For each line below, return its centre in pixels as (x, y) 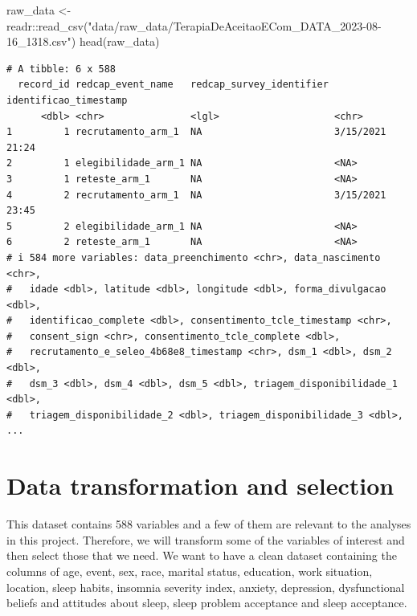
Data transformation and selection (200, 485)
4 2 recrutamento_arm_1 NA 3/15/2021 (196, 195)
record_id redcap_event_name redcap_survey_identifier (173, 85)
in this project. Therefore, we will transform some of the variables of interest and (206, 539)
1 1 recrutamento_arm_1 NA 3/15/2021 (196, 132)
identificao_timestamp (67, 100)
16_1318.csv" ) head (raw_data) (83, 41)
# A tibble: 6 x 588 (61, 69)
